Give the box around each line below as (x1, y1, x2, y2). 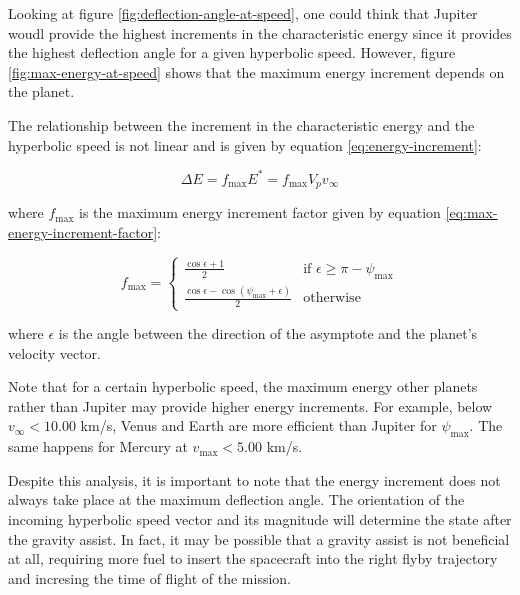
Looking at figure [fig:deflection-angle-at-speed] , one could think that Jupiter (8, 3, 478, 23)
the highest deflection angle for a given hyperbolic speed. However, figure (8, 42, 456, 63)
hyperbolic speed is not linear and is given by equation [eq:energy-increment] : (8, 134, 482, 155)
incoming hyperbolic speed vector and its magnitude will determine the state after (8, 509, 512, 530)
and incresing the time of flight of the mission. (8, 567, 291, 588)
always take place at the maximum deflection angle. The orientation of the (8, 489, 465, 510)
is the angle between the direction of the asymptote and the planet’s (58, 323, 478, 344)
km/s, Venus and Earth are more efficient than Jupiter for (80, 415, 437, 436)
